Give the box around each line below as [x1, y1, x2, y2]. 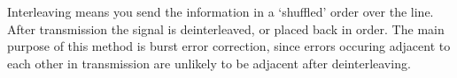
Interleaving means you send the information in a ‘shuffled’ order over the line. [7, 3, 434, 20]
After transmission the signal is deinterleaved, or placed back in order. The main [7, 19, 445, 38]
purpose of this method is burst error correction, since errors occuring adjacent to [7, 37, 451, 55]
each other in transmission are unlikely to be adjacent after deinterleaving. [7, 53, 411, 72]
